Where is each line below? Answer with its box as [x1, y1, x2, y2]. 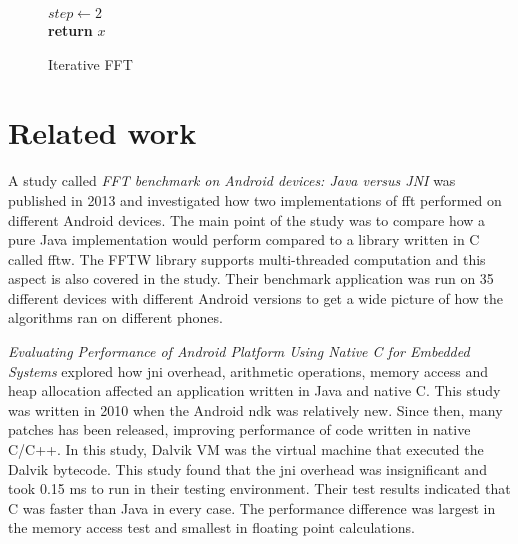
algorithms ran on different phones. [8, 307, 223, 328]
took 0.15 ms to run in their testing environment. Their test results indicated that [8, 478, 511, 499]
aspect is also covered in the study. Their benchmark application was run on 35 [8, 268, 494, 289]
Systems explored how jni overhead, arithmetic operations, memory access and [8, 360, 489, 381]
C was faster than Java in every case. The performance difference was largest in [8, 497, 496, 518]
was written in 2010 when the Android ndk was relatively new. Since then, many [8, 399, 503, 420]
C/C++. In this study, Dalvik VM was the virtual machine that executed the [8, 439, 484, 460]
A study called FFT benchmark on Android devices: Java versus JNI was [8, 170, 456, 191]
